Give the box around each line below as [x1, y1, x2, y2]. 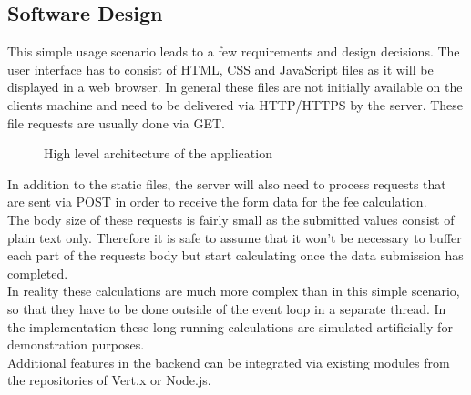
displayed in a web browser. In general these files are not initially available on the [7, 77, 463, 96]
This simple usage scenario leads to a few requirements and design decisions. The [7, 42, 460, 61]
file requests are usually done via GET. [7, 113, 225, 132]
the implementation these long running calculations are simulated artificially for [7, 317, 453, 336]
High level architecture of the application [44, 144, 272, 163]
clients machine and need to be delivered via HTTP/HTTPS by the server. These [7, 95, 464, 114]
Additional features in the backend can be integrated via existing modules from [7, 352, 450, 371]
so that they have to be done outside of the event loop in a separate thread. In [7, 299, 446, 318]
